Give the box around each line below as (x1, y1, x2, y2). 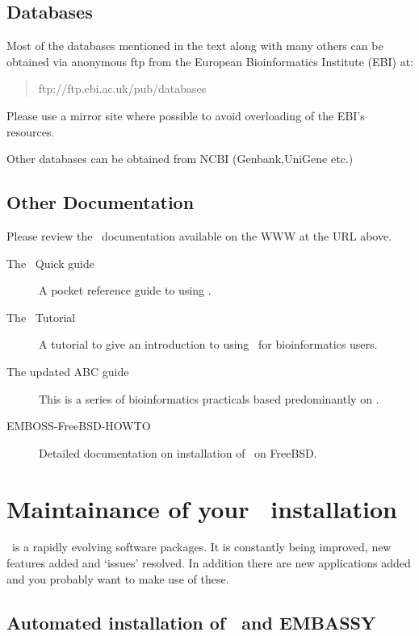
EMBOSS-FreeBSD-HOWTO (6, 417, 151, 434)
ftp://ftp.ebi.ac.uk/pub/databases (38, 80, 207, 97)
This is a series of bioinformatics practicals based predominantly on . (39, 390, 379, 407)
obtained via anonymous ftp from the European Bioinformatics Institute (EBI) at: (6, 52, 414, 69)
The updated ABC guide (6, 362, 129, 379)
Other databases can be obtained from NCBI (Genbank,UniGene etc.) (6, 150, 354, 167)
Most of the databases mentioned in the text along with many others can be (6, 37, 383, 54)
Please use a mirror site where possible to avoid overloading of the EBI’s (6, 107, 365, 123)
